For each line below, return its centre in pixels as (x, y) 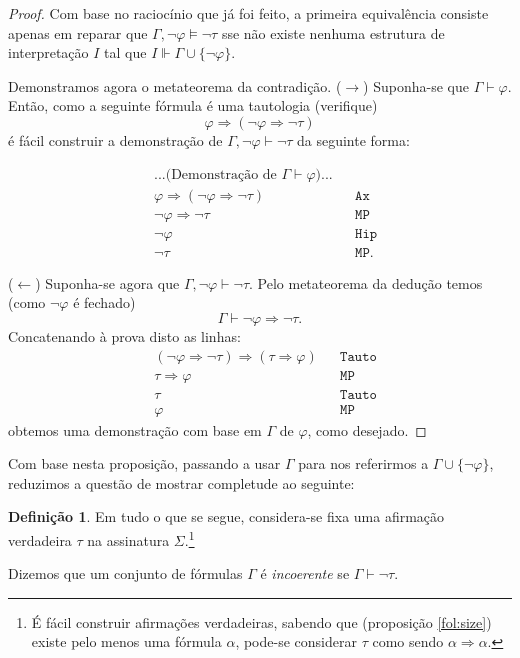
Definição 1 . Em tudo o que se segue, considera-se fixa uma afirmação (226, 516)
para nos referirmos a (363, 463)
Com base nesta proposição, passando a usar (144, 463)
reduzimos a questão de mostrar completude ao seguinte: (181, 482)
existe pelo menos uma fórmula (126, 641)
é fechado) (104, 302)
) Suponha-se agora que (107, 282)
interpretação (48, 52)
